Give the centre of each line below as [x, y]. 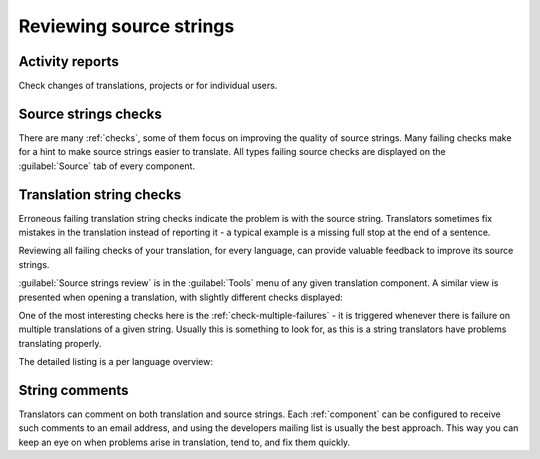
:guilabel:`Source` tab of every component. [106, 166]
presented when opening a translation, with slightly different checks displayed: [181, 297]
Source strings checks [90, 113]
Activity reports [68, 61]
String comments [73, 390]
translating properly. [60, 343]
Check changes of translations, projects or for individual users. [148, 86]
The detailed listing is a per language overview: [116, 362]
